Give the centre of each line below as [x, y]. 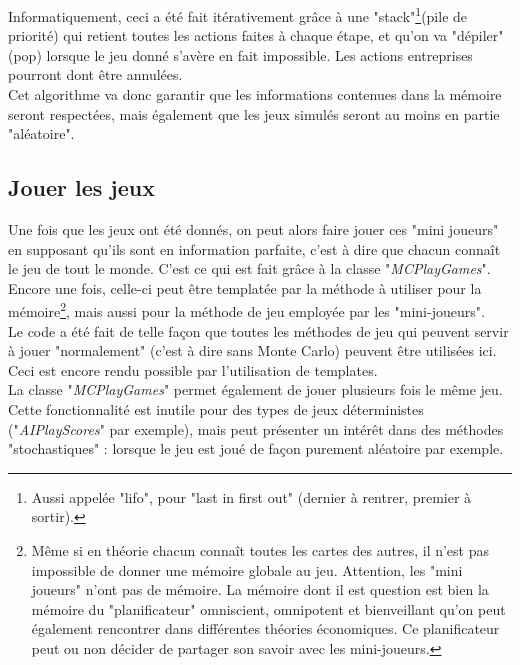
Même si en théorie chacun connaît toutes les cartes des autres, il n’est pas [260, 549]
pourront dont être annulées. [95, 74]
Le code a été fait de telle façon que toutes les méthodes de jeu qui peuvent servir [258, 330]
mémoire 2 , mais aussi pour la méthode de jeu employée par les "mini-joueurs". [246, 310]
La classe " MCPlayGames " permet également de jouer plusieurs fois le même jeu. [255, 389]
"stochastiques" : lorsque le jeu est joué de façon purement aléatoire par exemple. [256, 448]
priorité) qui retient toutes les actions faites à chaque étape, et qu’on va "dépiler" [256, 35]
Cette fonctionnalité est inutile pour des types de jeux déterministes [216, 409]
